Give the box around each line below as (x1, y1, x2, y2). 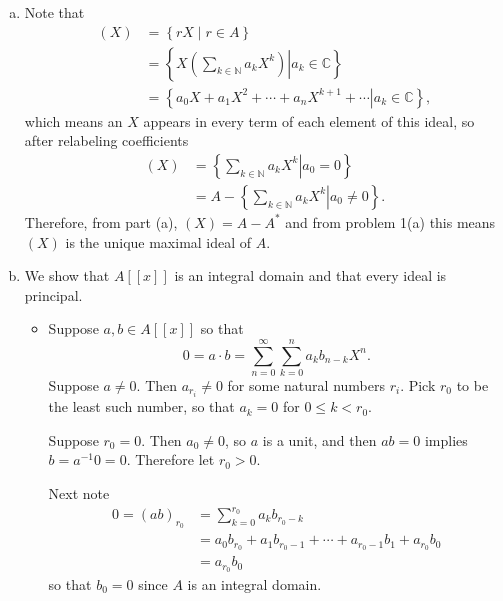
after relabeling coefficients (24, 130, 189, 151)
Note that (24, 2, 85, 22)
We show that (24, 265, 110, 286)
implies (424, 429, 468, 450)
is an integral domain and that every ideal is (174, 265, 447, 286)
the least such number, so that (48, 396, 235, 417)
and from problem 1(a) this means (285, 211, 496, 232)
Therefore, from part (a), (24, 211, 178, 232)
